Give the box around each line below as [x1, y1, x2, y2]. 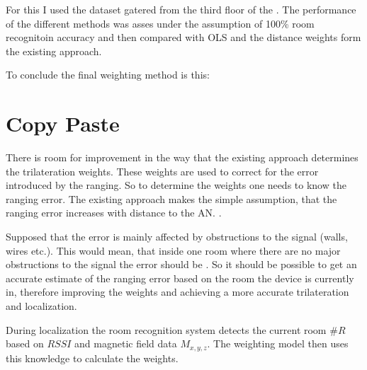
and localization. [6, 299, 77, 313]
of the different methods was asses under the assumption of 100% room [6, 16, 315, 30]
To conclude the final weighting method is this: [6, 67, 210, 82]
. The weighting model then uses [207, 336, 349, 351]
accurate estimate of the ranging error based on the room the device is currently [6, 270, 354, 285]
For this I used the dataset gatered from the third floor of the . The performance [6, 2, 356, 16]
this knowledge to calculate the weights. [6, 350, 179, 365]
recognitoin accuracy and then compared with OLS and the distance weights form [6, 30, 361, 45]
